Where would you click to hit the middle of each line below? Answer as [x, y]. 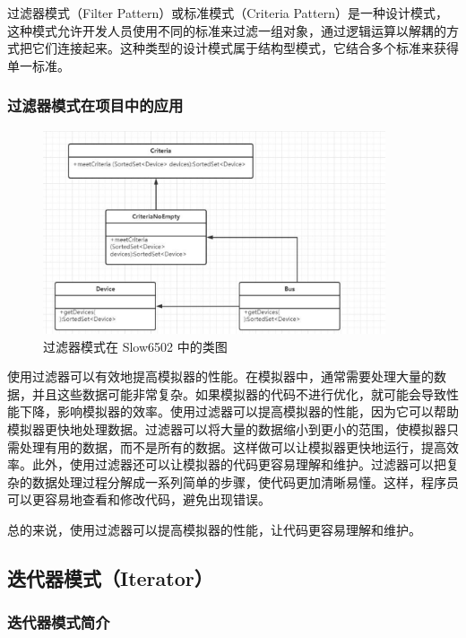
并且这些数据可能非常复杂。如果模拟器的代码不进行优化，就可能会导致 [239, 393]
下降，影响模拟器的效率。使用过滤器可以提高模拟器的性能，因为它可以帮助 [239, 411]
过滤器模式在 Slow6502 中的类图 [135, 346]
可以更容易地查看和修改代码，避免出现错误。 [139, 499]
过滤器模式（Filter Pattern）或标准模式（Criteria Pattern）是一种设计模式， [228, 13]
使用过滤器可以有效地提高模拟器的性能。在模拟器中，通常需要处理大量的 [220, 376]
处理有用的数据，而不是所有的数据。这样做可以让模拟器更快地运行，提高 [233, 446]
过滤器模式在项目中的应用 [95, 105]
